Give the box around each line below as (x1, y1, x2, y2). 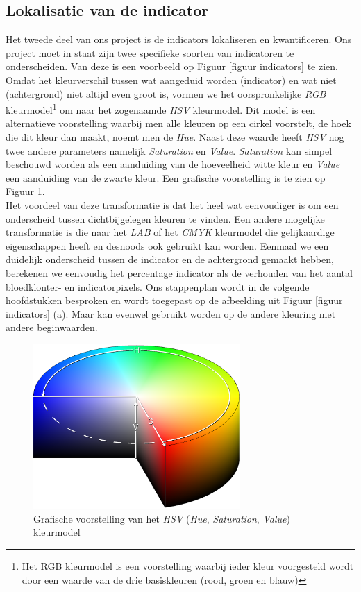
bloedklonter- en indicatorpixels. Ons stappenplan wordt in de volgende (6, 279, 310, 294)
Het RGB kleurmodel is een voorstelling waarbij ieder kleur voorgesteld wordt (22, 559, 354, 573)
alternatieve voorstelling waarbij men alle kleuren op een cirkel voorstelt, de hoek (6, 116, 351, 130)
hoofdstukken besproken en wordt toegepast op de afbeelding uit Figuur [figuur (6, 293, 343, 307)
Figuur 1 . (6, 184, 45, 198)
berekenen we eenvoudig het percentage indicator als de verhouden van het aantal (6, 265, 353, 280)
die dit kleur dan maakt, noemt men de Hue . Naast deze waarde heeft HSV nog (6, 130, 344, 144)
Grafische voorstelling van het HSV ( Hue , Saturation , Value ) (33, 511, 290, 525)
